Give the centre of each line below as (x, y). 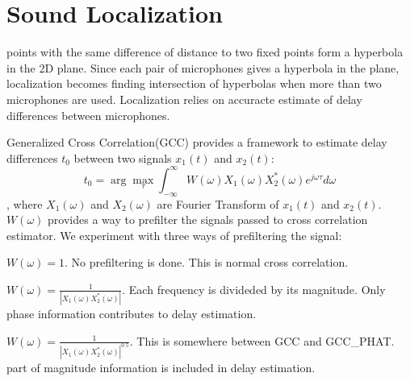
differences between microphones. (88, 115)
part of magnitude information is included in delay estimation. (161, 367)
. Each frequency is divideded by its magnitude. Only (254, 289)
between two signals (123, 157)
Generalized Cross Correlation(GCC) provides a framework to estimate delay (197, 142)
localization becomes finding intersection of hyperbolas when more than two (194, 83)
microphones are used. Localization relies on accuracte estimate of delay (184, 99)
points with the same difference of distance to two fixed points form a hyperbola (205, 52)
